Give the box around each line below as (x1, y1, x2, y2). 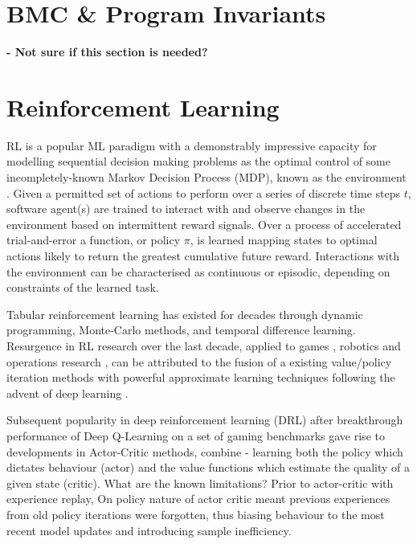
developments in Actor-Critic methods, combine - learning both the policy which (6, 443, 403, 460)
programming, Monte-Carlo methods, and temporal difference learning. (6, 321, 356, 338)
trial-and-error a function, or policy (6, 231, 181, 248)
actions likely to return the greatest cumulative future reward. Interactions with (6, 247, 399, 264)
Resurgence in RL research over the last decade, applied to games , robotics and (6, 337, 401, 354)
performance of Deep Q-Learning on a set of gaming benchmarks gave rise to (6, 427, 385, 444)
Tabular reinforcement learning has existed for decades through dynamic (6, 305, 363, 322)
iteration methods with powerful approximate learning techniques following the (6, 369, 395, 386)
